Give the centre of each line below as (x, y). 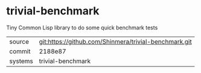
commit (20, 51)
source (19, 41)
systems (21, 61)
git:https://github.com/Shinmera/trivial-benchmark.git (115, 41)
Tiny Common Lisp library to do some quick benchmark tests (82, 28)
